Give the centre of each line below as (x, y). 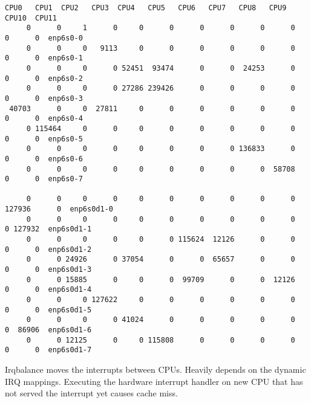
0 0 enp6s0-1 (44, 58)
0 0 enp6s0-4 (44, 119)
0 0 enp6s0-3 (44, 98)
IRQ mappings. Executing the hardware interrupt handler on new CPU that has (154, 381)
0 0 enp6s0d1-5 (48, 310)
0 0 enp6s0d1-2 (48, 249)
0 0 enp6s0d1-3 (48, 270)
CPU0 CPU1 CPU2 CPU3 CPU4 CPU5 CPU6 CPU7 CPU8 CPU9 (146, 8)
